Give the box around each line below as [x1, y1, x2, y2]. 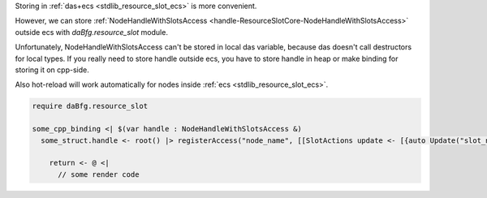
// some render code [58, 170, 140, 179]
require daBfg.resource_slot [32, 101, 149, 111]
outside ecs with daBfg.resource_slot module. [15, 27, 168, 37]
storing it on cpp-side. [15, 65, 89, 75]
